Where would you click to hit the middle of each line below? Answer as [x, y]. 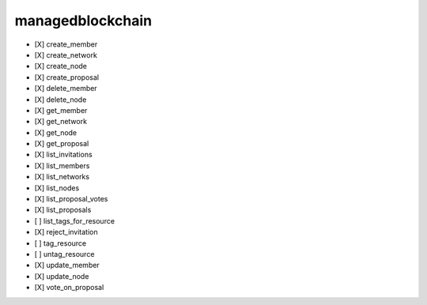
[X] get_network [60, 122]
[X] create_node [60, 66]
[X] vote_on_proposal [69, 288]
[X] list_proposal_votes [71, 199]
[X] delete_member [66, 88]
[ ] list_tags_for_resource [74, 220]
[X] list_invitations [63, 155]
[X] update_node [62, 276]
